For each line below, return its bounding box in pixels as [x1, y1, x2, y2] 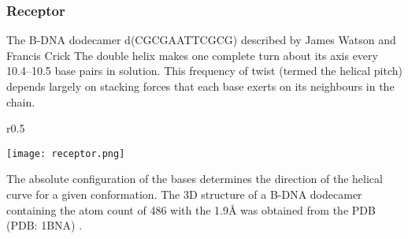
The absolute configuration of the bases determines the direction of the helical [6, 170, 383, 187]
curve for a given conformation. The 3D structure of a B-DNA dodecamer [6, 186, 362, 203]
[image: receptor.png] [6, 148, 125, 159]
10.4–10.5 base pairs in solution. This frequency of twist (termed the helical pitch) [6, 62, 402, 79]
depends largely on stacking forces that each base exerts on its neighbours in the [6, 78, 395, 94]
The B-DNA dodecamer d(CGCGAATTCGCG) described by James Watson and [6, 32, 396, 48]
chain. [6, 93, 35, 110]
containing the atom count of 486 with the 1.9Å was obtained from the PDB [6, 201, 376, 218]
